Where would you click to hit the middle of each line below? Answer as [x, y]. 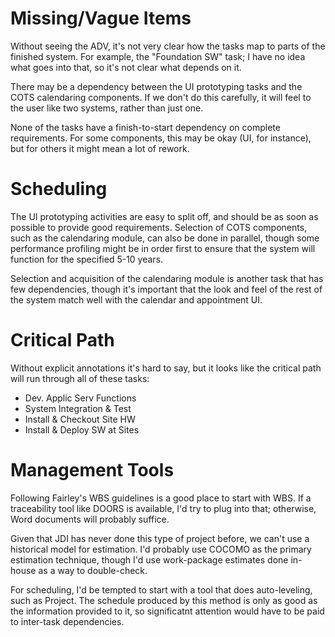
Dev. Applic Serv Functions [80, 398]
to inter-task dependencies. [67, 621]
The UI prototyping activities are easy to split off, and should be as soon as [164, 216]
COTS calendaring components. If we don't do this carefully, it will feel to [161, 97]
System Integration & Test [78, 408]
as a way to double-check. [93, 570]
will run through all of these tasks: [80, 378]
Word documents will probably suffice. [90, 519]
